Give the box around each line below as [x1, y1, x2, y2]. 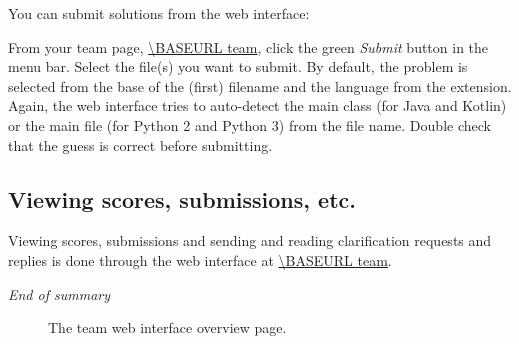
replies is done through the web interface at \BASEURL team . [8, 249, 392, 270]
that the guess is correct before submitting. [8, 134, 273, 155]
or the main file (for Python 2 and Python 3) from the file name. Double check [8, 114, 491, 135]
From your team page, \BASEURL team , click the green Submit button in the [8, 36, 489, 57]
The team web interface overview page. [48, 317, 287, 338]
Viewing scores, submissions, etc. [8, 183, 356, 214]
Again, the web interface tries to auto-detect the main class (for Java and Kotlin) [8, 95, 507, 116]
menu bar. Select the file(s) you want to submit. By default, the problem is [8, 56, 468, 77]
